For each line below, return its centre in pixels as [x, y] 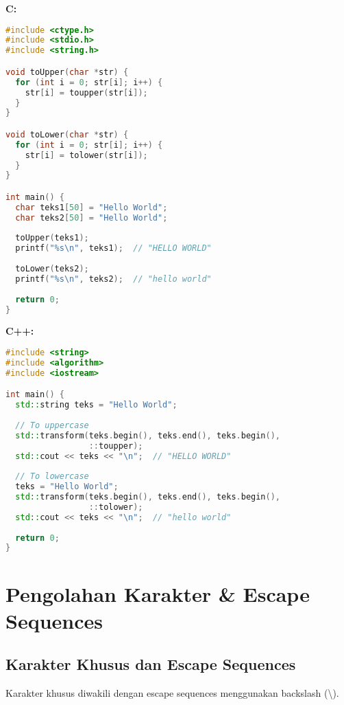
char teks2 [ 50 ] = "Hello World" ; [91, 217]
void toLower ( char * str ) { [67, 134]
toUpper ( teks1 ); [52, 238]
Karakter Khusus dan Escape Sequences [151, 664]
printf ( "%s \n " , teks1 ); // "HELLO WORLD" [113, 248]
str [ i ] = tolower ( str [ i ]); [86, 155]
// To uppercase [52, 425]
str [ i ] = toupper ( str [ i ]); [86, 92]
